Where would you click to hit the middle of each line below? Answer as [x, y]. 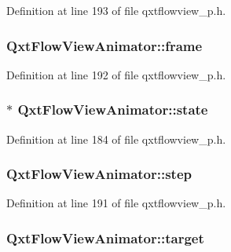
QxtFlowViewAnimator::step [99, 174]
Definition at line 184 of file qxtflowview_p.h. [116, 139]
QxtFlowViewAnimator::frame [104, 45]
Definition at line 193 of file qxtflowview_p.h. [116, 10]
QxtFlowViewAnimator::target [105, 237]
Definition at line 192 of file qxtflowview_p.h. [116, 74]
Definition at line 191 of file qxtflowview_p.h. [116, 203]
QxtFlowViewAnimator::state [113, 110]
